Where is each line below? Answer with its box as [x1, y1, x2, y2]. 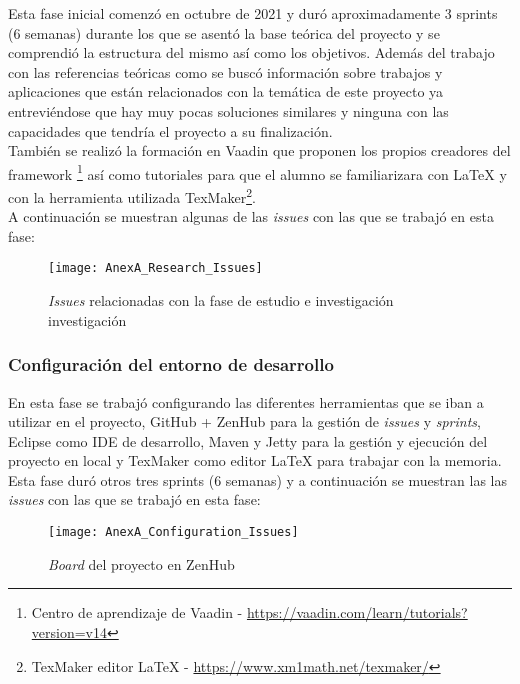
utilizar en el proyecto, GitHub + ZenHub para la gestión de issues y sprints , [8, 411, 481, 432]
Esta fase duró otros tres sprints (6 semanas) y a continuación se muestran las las [8, 469, 508, 490]
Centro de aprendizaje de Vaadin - [31, 602, 243, 623]
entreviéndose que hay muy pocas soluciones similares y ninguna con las [8, 100, 449, 121]
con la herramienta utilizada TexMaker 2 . [8, 184, 256, 207]
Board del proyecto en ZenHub [48, 553, 235, 574]
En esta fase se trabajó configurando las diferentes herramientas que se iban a [8, 391, 484, 412]
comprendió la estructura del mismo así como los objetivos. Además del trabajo [8, 42, 495, 63]
